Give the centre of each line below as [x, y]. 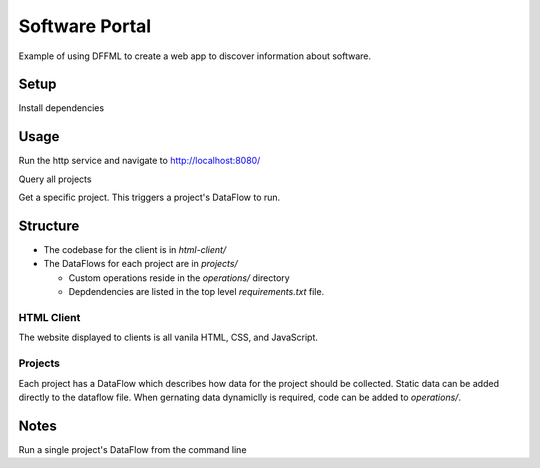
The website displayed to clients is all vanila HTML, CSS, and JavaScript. [168, 337]
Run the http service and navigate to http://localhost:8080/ [139, 161]
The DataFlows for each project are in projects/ [141, 264]
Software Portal [85, 26]
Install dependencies [61, 108]
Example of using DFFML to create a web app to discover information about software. [195, 56]
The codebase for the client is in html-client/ [135, 250]
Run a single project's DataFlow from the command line [132, 449]
